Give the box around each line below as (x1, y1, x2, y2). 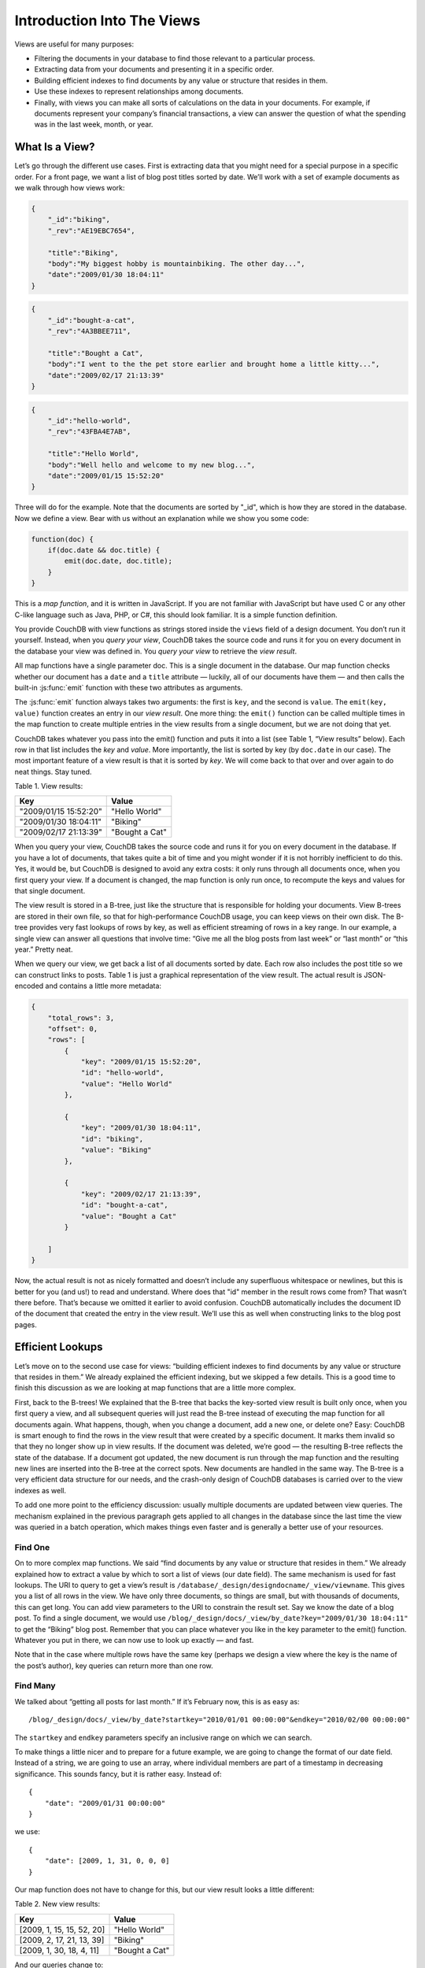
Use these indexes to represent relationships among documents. (34, 87, 244, 96)
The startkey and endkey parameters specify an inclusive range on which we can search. (14, 1733, 312, 1742)
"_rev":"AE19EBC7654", (47, 226, 135, 235)
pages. (14, 1319, 37, 1330)
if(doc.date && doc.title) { (47, 546, 161, 555)
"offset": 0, (47, 1024, 98, 1033)
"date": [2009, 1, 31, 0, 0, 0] (44, 1856, 170, 1866)
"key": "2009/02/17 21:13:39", (80, 1189, 202, 1198)
